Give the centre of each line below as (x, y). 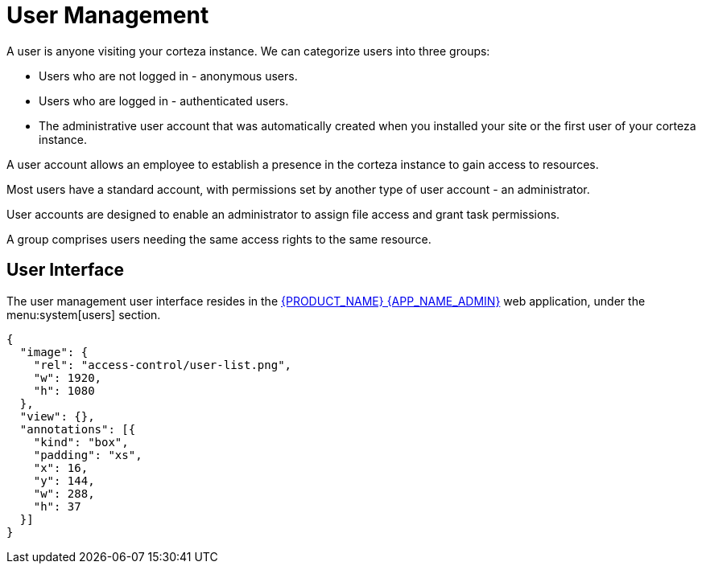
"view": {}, (57, 416)
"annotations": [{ (78, 429)
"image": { (54, 352)
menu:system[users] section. (84, 314)
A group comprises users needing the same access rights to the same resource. (219, 239)
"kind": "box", (81, 442)
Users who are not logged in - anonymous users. (168, 76)
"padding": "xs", (88, 455)
